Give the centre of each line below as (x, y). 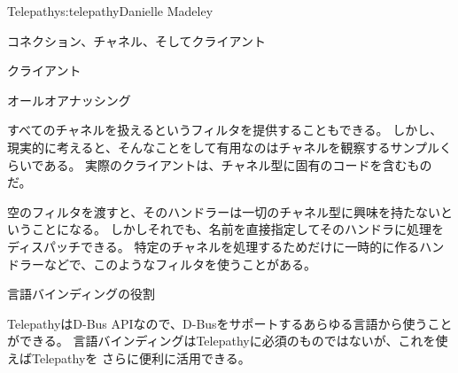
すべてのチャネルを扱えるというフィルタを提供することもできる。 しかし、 (225, 130)
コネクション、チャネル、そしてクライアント (137, 40)
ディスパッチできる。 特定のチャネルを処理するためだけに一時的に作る (213, 246)
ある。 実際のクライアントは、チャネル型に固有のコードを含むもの (238, 164)
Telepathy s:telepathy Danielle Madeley (110, 11)
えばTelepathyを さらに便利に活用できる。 (129, 357)
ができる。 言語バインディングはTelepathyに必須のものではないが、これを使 (228, 341)
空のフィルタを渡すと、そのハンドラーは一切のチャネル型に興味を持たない (224, 211)
